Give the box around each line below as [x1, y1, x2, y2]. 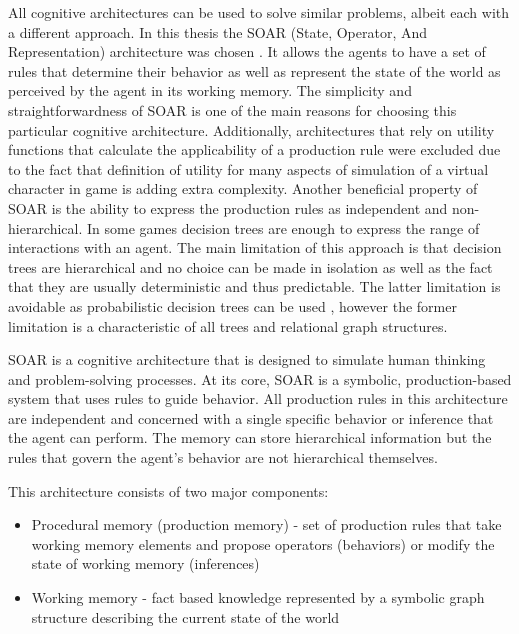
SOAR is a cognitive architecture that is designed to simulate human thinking [8, 349, 486, 370]
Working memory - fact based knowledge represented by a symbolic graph [31, 587, 485, 608]
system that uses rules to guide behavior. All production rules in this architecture [8, 388, 508, 409]
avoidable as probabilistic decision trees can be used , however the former [8, 295, 457, 316]
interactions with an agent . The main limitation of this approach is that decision [8, 237, 502, 258]
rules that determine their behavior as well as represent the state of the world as [8, 60, 501, 81]
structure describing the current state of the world [31, 606, 340, 627]
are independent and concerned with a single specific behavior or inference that [8, 407, 494, 428]
